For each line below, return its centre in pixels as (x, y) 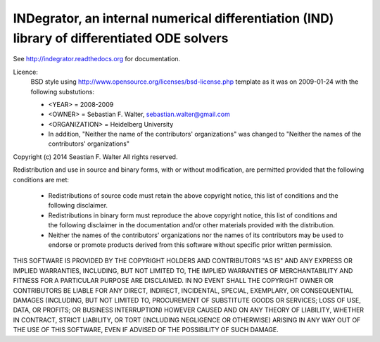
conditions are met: (41, 179)
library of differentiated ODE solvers (121, 38)
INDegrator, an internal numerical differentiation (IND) (173, 18)
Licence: (25, 72)
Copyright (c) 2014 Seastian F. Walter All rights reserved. (95, 157)
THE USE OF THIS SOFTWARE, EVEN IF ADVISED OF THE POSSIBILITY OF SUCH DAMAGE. (146, 330)
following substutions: (63, 91)
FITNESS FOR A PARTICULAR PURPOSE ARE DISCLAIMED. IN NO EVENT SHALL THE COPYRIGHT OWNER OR (173, 281)
